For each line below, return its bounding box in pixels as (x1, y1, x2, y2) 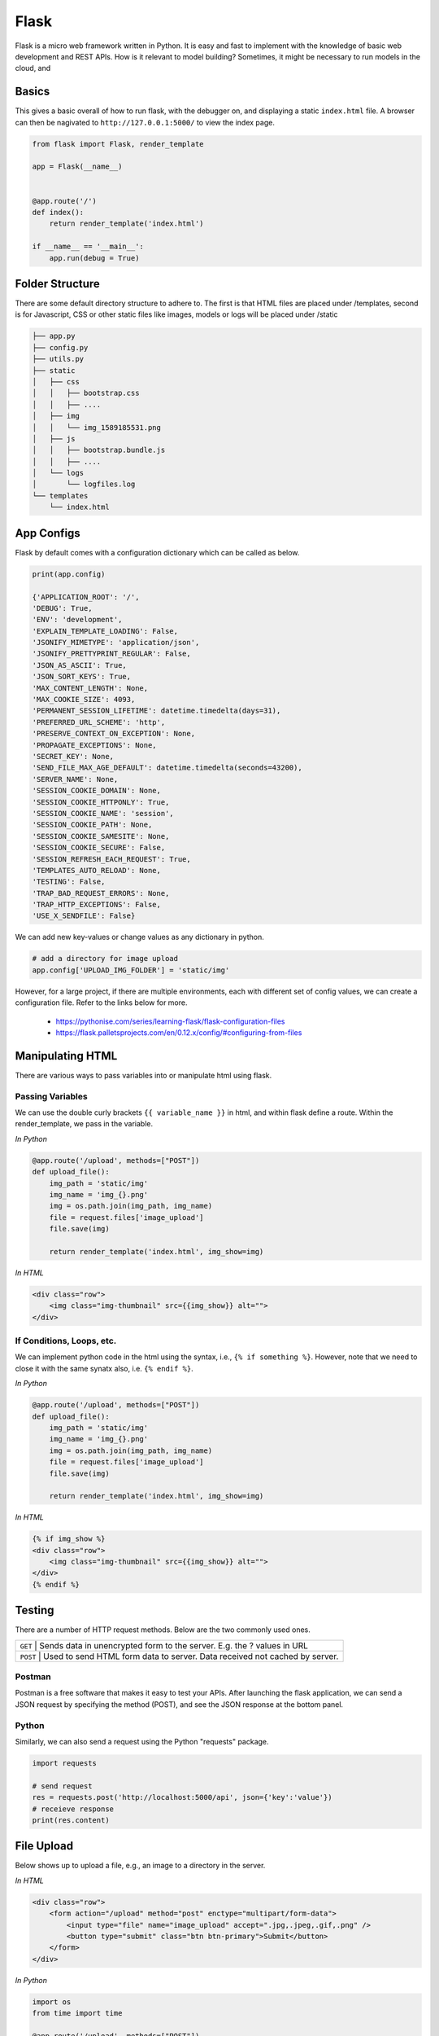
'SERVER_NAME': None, (32, 774, 119, 783)
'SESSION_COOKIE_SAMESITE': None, (32, 832, 170, 840)
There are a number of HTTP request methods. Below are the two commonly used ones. (15, 1625, 311, 1635)
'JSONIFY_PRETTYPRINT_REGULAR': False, (32, 649, 191, 659)
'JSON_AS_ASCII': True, (32, 660, 128, 669)
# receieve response (32, 1804, 114, 1814)
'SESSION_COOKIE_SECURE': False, (32, 843, 166, 853)
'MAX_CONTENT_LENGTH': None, (32, 683, 149, 692)
